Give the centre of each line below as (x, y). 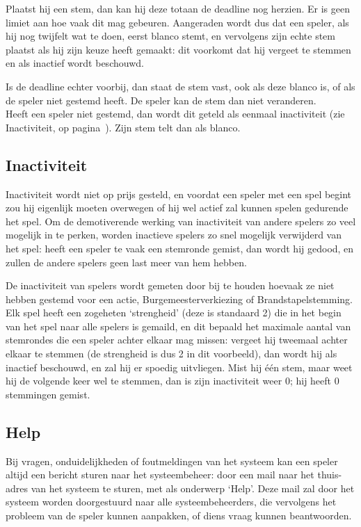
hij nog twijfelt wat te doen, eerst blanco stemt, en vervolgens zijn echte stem (170, 36)
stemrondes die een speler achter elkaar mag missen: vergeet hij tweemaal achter (177, 340)
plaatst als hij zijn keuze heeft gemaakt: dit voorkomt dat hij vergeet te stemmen (178, 49)
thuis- (330, 475)
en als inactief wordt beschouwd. (75, 63)
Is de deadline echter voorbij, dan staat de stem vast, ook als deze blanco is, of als (180, 86)
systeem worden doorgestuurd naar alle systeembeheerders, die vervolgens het (171, 502)
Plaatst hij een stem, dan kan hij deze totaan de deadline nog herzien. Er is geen (178, 8)
